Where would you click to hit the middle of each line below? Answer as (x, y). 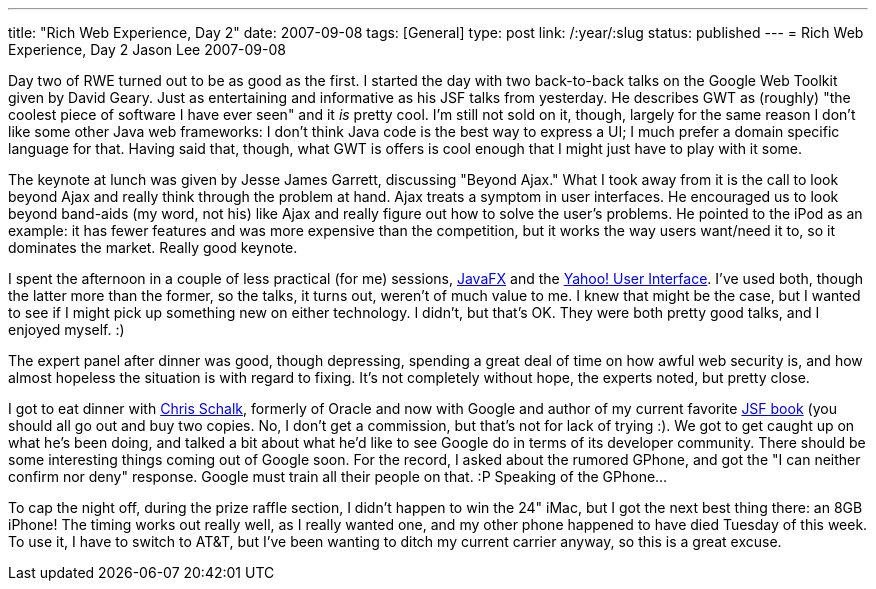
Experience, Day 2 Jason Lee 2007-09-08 (147, 49)
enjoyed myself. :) (66, 329)
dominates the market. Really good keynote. (153, 247)
